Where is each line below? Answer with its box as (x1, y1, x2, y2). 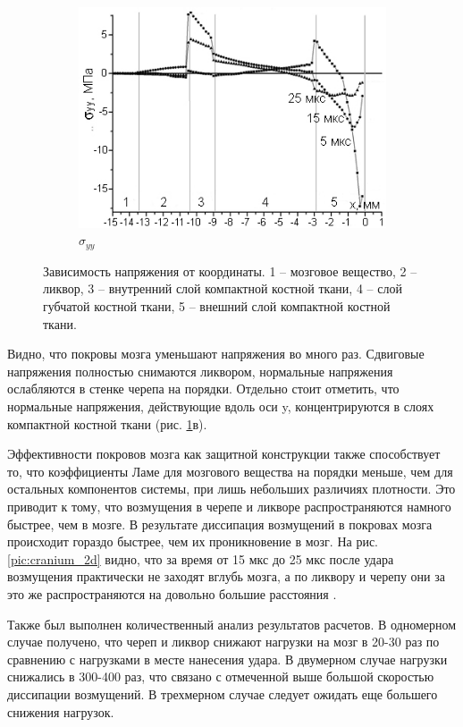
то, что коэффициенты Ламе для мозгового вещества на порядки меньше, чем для (7, 461, 453, 480)
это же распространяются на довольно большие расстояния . (7, 584, 337, 603)
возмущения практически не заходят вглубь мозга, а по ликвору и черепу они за (7, 567, 445, 586)
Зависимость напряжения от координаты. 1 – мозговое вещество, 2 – (43, 261, 417, 280)
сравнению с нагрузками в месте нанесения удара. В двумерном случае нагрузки (7, 649, 448, 668)
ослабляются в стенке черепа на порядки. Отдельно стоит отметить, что (7, 379, 400, 398)
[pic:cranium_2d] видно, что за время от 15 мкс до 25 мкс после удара (7, 549, 394, 568)
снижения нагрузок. (7, 702, 114, 721)
